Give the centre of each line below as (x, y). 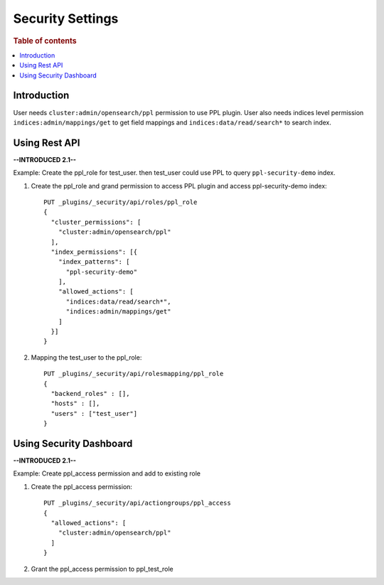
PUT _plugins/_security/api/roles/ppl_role (121, 202)
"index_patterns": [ (94, 262)
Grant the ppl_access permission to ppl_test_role (102, 569)
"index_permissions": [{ (94, 252)
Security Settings (66, 18)
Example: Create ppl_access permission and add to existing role (107, 473)
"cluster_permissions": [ (96, 222)
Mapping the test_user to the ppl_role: (86, 357)
